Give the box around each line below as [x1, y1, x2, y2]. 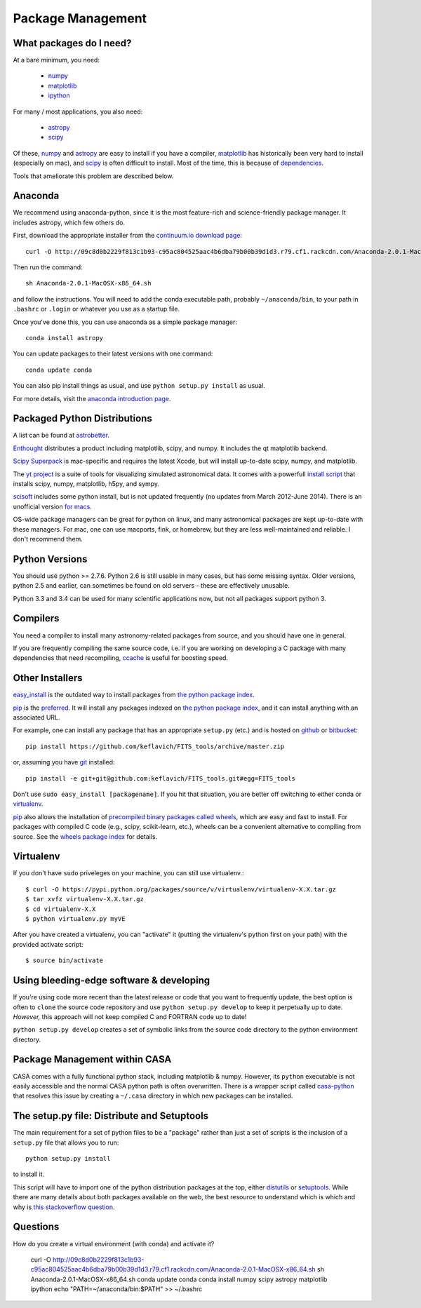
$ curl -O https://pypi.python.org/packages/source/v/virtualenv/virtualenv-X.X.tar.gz [25, 885, 337, 894]
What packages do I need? [13, 37, 132, 49]
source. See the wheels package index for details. [13, 832, 158, 841]
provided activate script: [13, 940, 83, 948]
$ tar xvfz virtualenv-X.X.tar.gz [25, 895, 144, 903]
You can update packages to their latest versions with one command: [13, 349, 213, 358]
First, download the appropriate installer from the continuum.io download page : [13, 231, 242, 240]
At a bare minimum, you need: [13, 56, 100, 65]
